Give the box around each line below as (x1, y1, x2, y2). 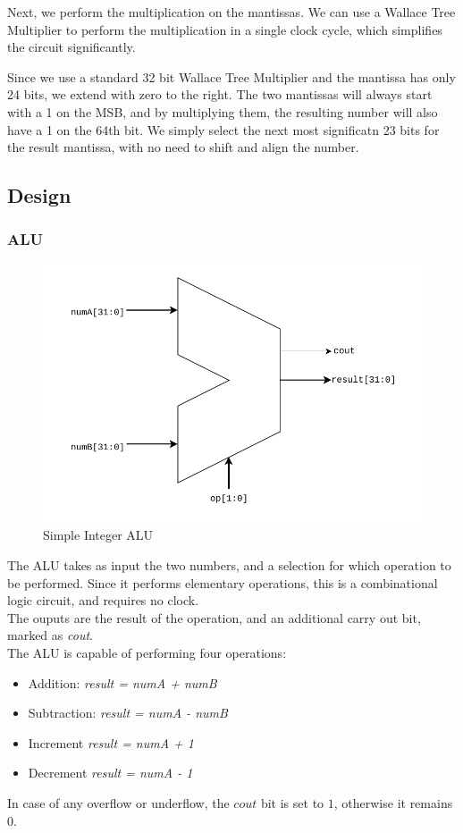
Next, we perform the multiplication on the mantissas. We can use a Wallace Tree (7, 3, 456, 21)
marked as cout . (7, 626, 93, 644)
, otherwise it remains (333, 793, 453, 812)
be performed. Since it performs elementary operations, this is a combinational (7, 573, 438, 592)
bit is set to (260, 793, 324, 812)
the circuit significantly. (7, 38, 136, 56)
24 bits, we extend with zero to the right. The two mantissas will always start (7, 85, 433, 104)
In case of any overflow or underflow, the (7, 793, 230, 812)
